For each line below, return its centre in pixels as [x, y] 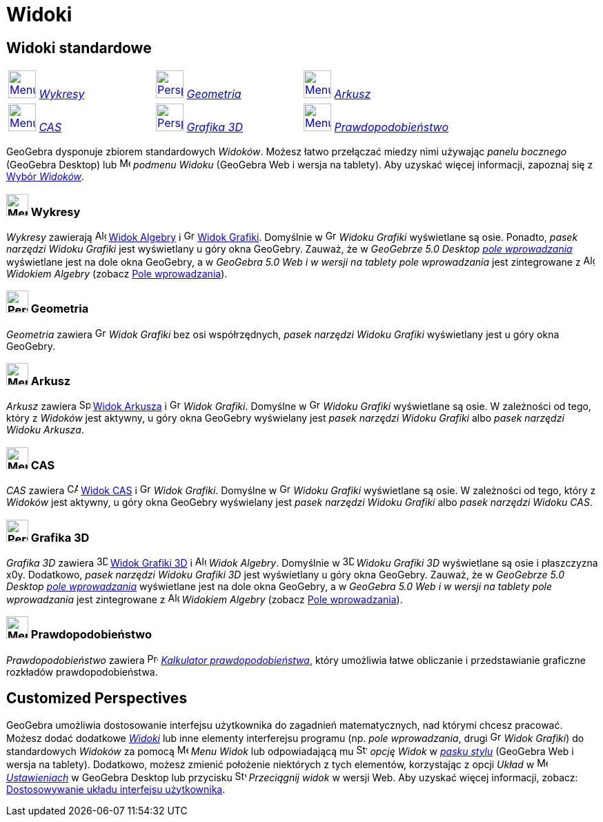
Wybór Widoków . [46, 177]
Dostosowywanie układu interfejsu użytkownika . [116, 789]
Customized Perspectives [97, 698]
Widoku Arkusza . [45, 430]
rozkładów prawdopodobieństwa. [82, 672]
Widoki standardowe [79, 48]
